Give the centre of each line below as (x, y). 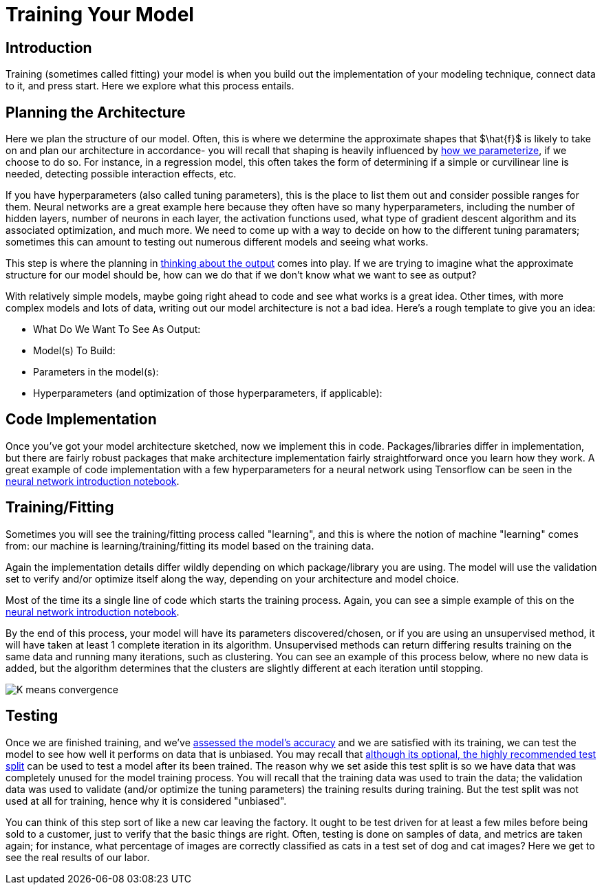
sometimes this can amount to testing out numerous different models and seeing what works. (217, 242)
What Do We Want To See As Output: (117, 329)
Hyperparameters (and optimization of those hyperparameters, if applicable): (208, 393)
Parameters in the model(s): (96, 372)
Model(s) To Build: (74, 351)
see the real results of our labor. (78, 857)
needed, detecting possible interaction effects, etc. (121, 174)
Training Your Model (100, 14)
